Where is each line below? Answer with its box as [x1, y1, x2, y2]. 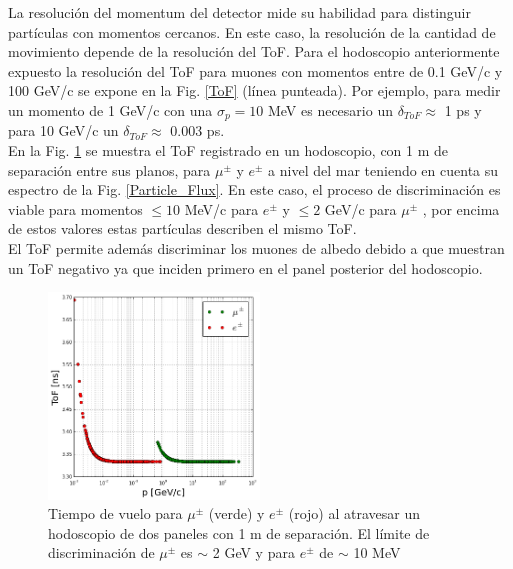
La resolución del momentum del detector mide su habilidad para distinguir [8, 2, 471, 22]
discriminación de [48, 542, 155, 563]
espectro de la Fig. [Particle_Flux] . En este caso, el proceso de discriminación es [8, 179, 501, 200]
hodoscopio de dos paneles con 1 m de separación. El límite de [48, 522, 430, 543]
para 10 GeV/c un [8, 120, 119, 141]
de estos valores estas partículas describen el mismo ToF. [8, 218, 357, 239]
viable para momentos [8, 198, 143, 219]
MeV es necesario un [267, 99, 393, 120]
